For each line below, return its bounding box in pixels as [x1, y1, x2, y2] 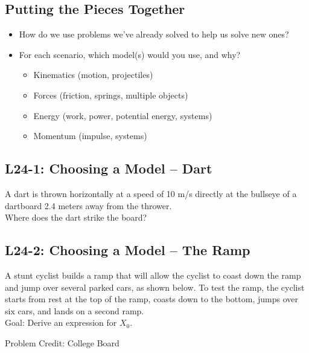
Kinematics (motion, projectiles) [33, 68, 153, 81]
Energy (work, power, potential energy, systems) [33, 109, 212, 121]
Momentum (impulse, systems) [33, 129, 147, 142]
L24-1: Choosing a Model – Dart [5, 159, 212, 178]
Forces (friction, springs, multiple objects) [33, 88, 188, 101]
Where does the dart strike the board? [5, 211, 147, 224]
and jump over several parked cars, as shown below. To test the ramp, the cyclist [5, 280, 305, 293]
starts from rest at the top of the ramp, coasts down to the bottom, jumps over [5, 293, 298, 305]
